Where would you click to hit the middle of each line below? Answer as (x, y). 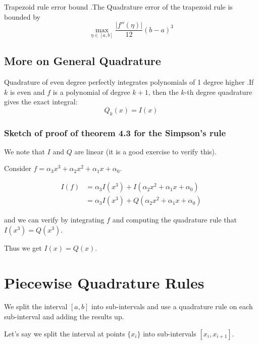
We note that (24, 151)
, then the (163, 92)
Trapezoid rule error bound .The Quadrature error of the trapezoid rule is (118, 7)
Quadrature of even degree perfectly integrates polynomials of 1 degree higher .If (129, 82)
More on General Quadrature (83, 61)
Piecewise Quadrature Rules (104, 282)
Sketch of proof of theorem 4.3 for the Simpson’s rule (115, 132)
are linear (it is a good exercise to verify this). (145, 151)
